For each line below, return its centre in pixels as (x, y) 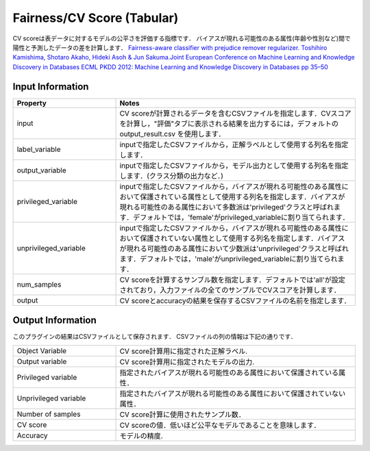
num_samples (39, 284)
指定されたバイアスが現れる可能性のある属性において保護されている (229, 372)
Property (32, 103)
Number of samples (49, 414)
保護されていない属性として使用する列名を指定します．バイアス (242, 238)
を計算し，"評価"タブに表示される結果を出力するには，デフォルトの (229, 123)
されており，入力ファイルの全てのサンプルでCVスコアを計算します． (230, 289)
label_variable (39, 149)
